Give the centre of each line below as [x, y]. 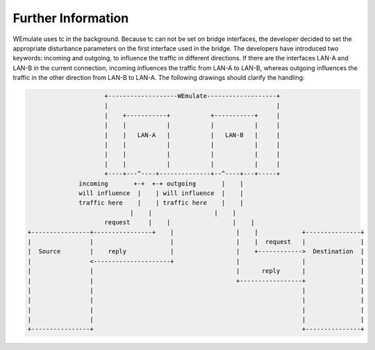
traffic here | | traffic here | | [161, 203]
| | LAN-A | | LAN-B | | [192, 135]
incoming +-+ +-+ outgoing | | [161, 183]
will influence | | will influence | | [161, 193]
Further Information [71, 18]
